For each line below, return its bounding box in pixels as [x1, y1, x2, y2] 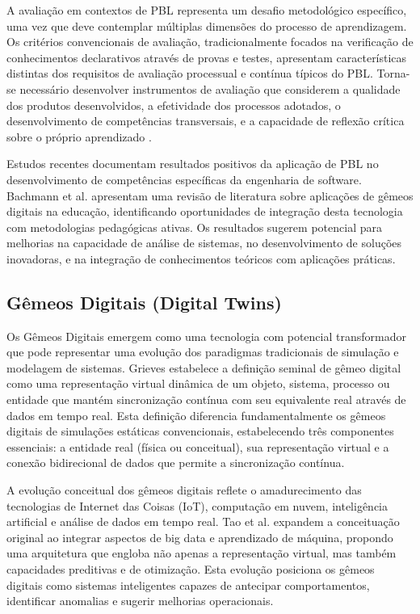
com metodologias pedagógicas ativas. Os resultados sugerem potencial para [6, 218, 382, 235]
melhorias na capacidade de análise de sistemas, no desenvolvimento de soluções [6, 234, 402, 251]
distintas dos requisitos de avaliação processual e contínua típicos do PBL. [6, 65, 373, 82]
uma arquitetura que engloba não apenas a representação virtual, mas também [6, 545, 397, 561]
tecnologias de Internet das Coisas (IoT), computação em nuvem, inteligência [6, 497, 388, 514]
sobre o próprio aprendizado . [6, 128, 152, 145]
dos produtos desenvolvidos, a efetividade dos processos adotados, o [6, 96, 341, 113]
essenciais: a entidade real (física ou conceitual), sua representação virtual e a [6, 438, 389, 455]
